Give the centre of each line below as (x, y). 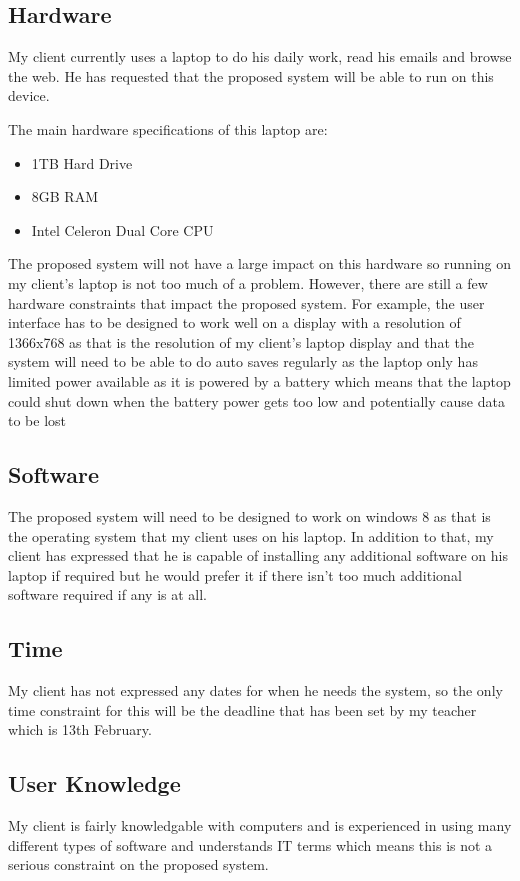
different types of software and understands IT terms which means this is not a (250, 844)
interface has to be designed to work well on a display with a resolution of (234, 322)
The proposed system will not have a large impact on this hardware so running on (260, 263)
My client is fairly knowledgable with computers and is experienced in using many (260, 825)
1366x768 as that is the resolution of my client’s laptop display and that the (241, 341)
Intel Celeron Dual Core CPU (122, 229)
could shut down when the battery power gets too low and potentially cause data (256, 400)
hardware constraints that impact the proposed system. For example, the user (246, 302)
